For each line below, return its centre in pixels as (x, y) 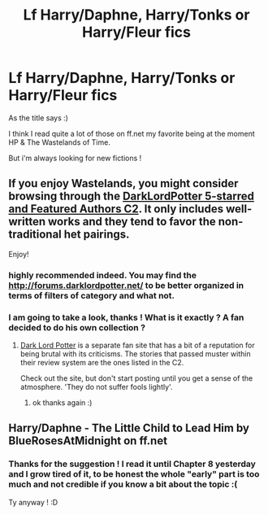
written (27, 222)
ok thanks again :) (62, 402)
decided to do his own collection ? (77, 327)
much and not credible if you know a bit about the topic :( (123, 484)
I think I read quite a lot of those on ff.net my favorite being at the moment (132, 133)
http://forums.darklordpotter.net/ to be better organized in (126, 285)
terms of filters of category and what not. (92, 295)
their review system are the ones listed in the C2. (102, 362)
